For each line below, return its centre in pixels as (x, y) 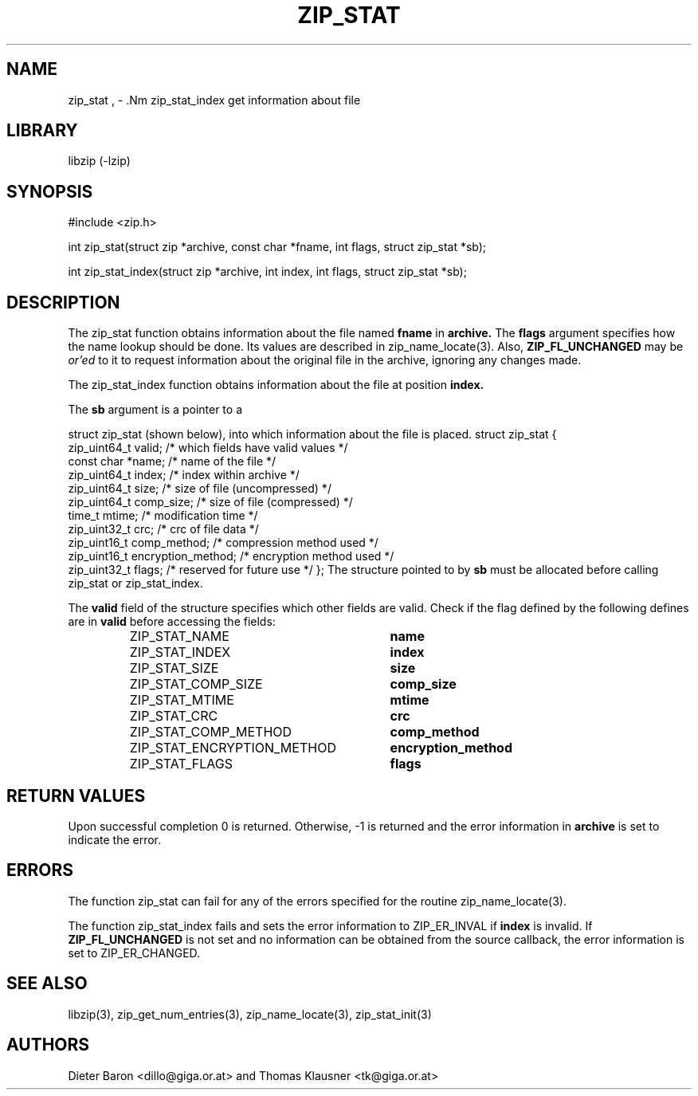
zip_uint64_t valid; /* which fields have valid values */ (208, 448)
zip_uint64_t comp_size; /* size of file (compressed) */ (210, 502)
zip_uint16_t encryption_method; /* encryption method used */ (231, 556)
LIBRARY (42, 131)
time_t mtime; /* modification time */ (163, 516)
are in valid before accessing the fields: (172, 622)
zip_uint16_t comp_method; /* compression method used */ (223, 543)
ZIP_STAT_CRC (174, 716)
